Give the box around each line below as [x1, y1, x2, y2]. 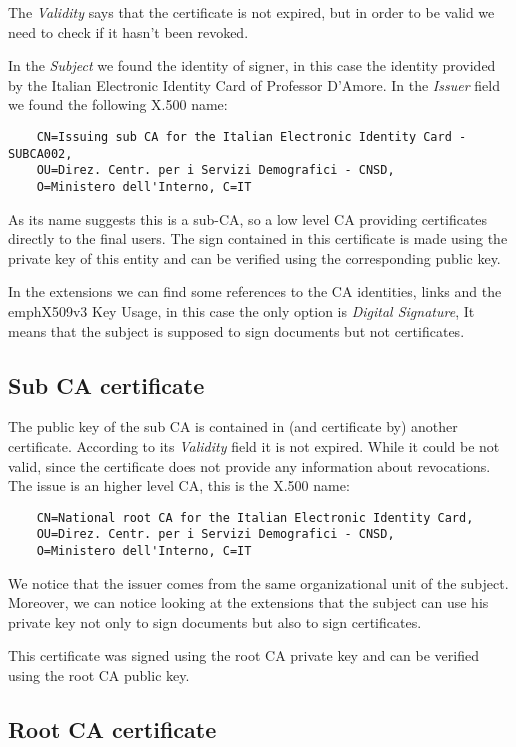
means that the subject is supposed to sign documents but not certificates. [8, 320, 465, 341]
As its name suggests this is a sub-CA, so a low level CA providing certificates [8, 208, 488, 229]
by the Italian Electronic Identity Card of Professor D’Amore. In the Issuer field [8, 74, 500, 95]
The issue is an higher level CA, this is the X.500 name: [8, 475, 350, 496]
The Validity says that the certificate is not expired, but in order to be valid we [8, 2, 495, 22]
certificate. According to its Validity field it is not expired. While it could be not [8, 435, 500, 456]
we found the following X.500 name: [8, 94, 228, 115]
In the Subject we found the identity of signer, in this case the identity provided [8, 55, 496, 76]
